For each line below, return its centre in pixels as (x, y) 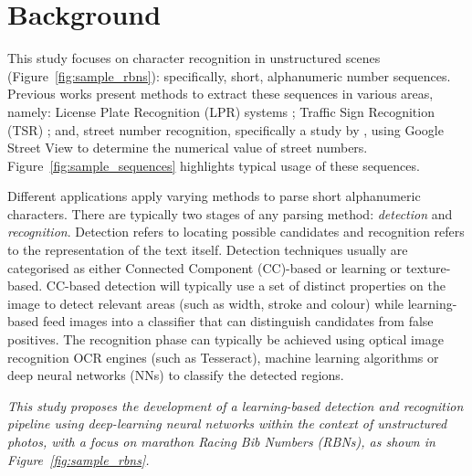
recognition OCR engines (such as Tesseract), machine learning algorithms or (223, 357)
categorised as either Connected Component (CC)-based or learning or (205, 267)
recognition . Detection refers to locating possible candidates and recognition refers (236, 232)
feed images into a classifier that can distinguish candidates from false (238, 321)
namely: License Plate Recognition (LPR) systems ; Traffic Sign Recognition (221, 111)
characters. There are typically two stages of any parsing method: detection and (230, 213)
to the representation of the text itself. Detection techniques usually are (208, 250)
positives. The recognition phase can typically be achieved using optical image (226, 339)
